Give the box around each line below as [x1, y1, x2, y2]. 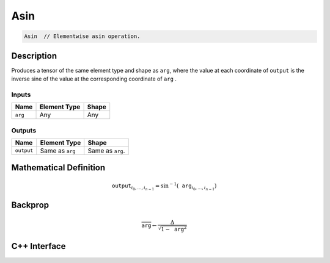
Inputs [11, 90, 31, 99]
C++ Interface [11, 241, 66, 251]
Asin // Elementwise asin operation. [24, 33, 141, 40]
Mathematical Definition [11, 162, 106, 173]
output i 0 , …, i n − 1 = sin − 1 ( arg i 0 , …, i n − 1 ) [111, 181, 217, 192]
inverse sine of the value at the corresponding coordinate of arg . [11, 75, 177, 82]
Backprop [11, 200, 50, 211]
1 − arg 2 [161, 225, 187, 232]
